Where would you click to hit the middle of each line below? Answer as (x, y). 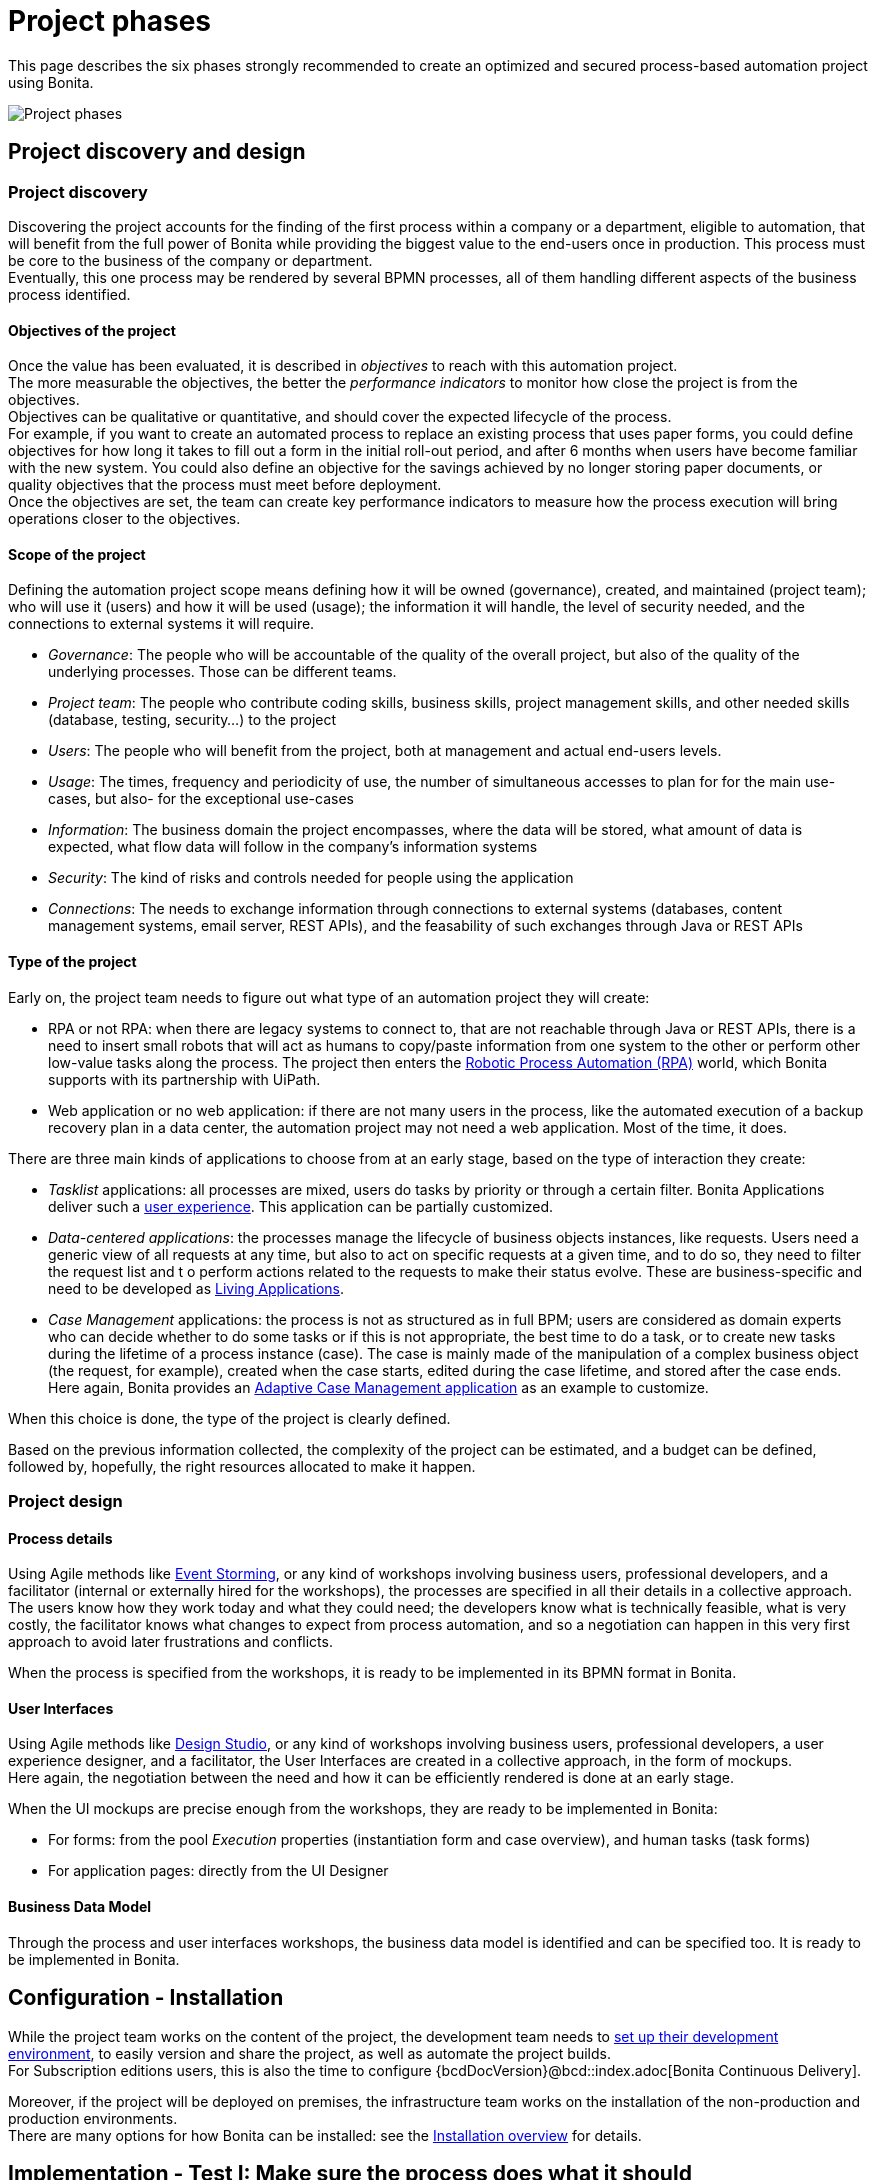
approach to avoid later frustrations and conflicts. (170, 1642)
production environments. (93, 2118)
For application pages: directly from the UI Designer (218, 1871)
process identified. (69, 294)
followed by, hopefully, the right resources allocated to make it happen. (242, 1466)
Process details (60, 1538)
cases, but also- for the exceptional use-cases (201, 799)
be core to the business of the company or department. (190, 260)
